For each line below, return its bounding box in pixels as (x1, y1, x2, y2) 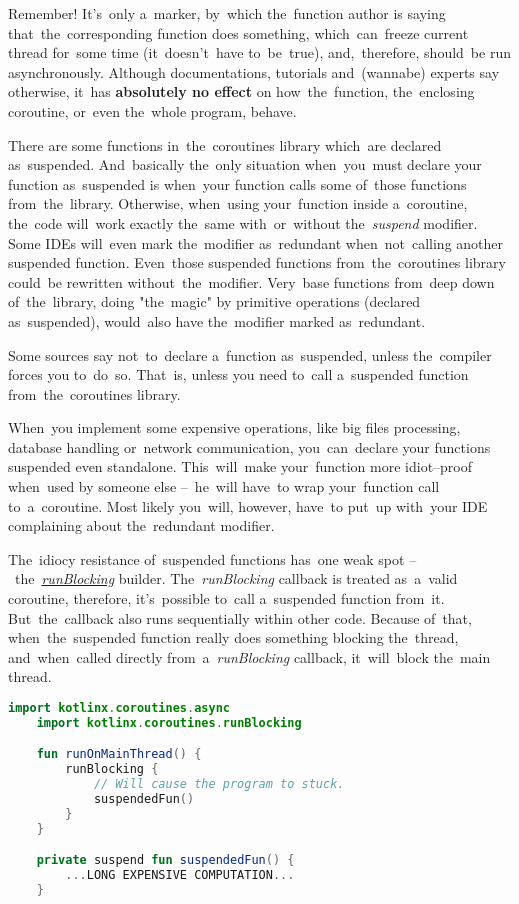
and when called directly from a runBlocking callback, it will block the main (8, 646, 491, 667)
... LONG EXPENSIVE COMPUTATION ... (65, 868, 295, 883)
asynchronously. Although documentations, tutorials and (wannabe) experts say (8, 61, 500, 82)
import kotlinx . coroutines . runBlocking (36, 715, 302, 730)
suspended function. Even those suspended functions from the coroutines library (8, 252, 506, 273)
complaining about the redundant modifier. (8, 515, 275, 536)
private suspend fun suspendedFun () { (36, 853, 295, 868)
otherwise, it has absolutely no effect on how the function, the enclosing (8, 81, 475, 102)
